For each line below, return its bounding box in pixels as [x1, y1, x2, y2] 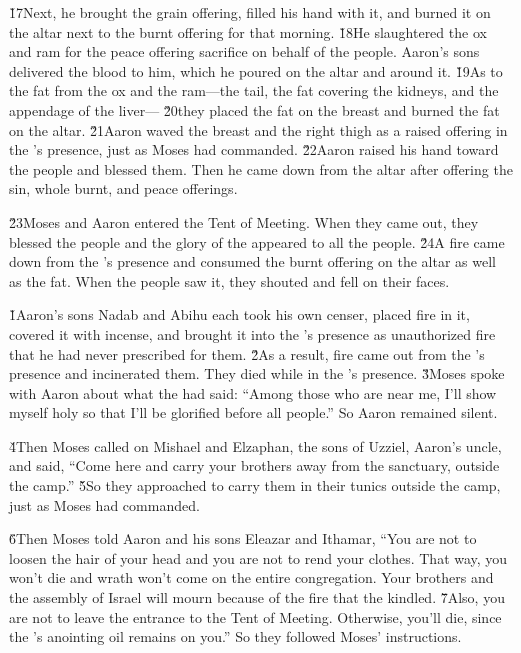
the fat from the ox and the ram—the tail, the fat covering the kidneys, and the [9, 80, 499, 101]
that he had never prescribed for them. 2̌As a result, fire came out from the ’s [9, 343, 485, 364]
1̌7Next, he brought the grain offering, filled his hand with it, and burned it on [9, 2, 491, 22]
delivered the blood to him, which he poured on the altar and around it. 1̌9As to [9, 60, 503, 81]
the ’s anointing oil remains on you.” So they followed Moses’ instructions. [9, 626, 462, 647]
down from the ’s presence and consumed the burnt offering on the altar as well [9, 251, 496, 272]
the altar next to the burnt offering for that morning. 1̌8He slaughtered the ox [9, 21, 487, 42]
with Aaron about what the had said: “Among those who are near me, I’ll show [9, 382, 497, 403]
